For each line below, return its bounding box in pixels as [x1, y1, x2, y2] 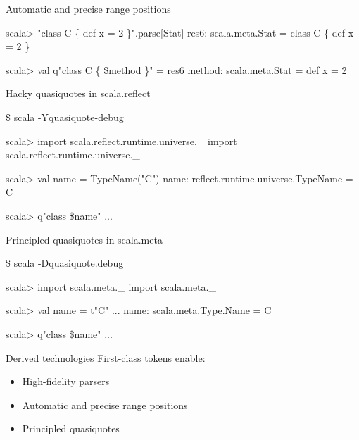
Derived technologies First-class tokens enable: [6, 350, 206, 365]
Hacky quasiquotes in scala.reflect [6, 86, 151, 101]
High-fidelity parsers [22, 374, 110, 389]
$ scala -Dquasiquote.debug [6, 256, 124, 270]
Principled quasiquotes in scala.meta [6, 232, 163, 246]
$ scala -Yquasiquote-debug [6, 109, 124, 124]
